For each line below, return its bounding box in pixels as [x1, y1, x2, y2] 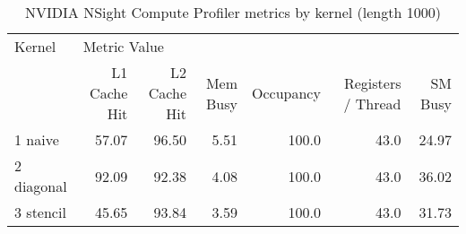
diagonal [14, 176, 67, 196]
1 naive [14, 129, 59, 150]
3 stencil [14, 202, 66, 222]
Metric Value [82, 36, 164, 56]
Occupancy [251, 82, 321, 103]
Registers [343, 72, 401, 93]
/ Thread [343, 92, 401, 114]
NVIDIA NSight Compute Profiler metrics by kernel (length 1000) [25, 2, 441, 22]
